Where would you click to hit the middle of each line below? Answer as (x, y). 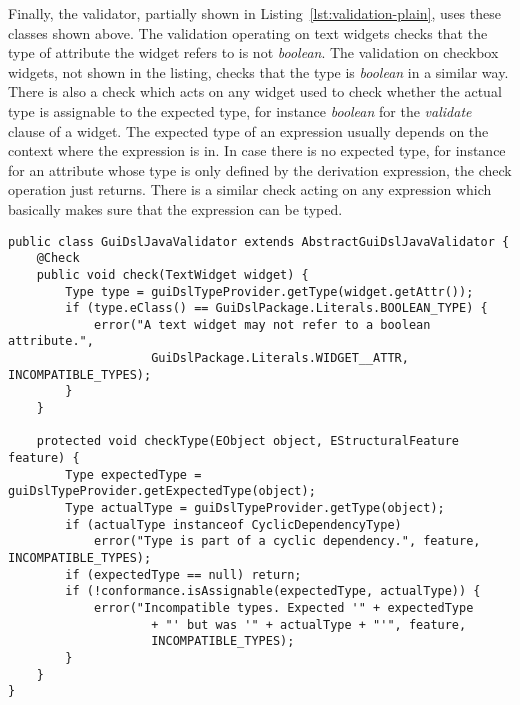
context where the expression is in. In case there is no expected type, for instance (257, 150)
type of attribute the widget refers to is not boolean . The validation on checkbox (253, 52)
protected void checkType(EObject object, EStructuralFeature (248, 441)
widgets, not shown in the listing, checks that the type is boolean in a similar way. (258, 71)
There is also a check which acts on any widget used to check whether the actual (255, 91)
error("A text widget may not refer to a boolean (262, 324)
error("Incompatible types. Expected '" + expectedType (283, 607)
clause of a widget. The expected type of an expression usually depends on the (248, 130)
